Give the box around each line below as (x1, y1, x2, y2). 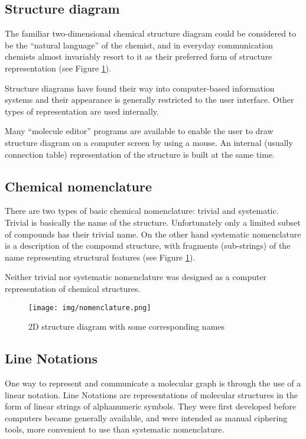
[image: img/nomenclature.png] (28, 303, 151, 312)
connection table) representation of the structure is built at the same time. (5, 148, 275, 160)
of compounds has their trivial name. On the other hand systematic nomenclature (5, 227, 301, 240)
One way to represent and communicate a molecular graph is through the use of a (5, 376, 301, 389)
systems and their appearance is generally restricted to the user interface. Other (5, 93, 294, 106)
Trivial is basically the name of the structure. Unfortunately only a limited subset (5, 216, 301, 228)
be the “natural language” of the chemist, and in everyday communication (5, 38, 273, 51)
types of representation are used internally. (5, 105, 159, 117)
